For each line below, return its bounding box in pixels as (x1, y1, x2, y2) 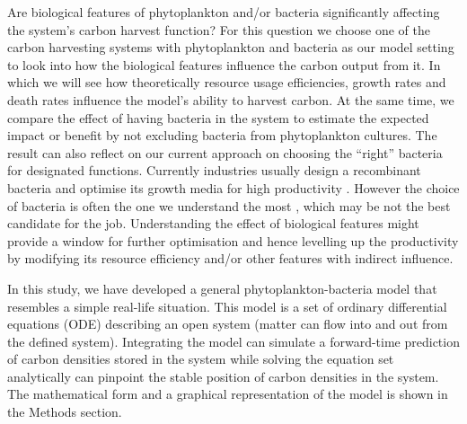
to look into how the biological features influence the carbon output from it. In (7, 55, 441, 74)
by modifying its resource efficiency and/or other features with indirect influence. (7, 249, 454, 268)
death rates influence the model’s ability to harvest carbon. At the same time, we (7, 90, 454, 109)
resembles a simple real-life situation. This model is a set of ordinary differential (7, 296, 447, 315)
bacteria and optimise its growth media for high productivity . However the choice (7, 178, 460, 197)
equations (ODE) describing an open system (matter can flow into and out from (7, 314, 448, 333)
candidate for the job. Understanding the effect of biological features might (7, 214, 419, 233)
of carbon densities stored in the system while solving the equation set (7, 349, 394, 368)
